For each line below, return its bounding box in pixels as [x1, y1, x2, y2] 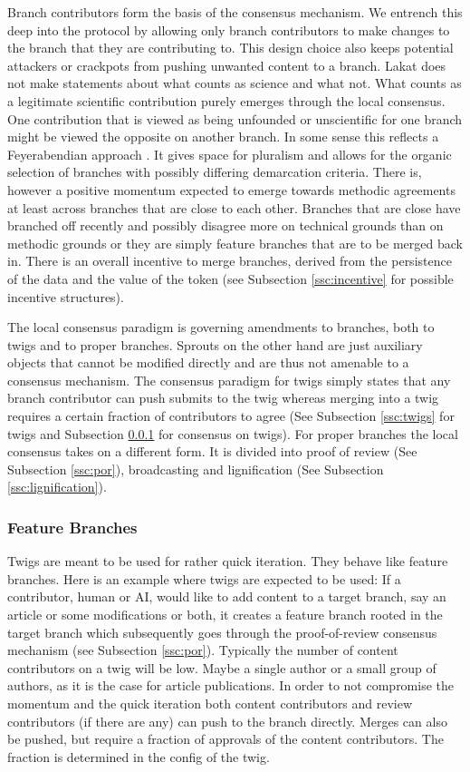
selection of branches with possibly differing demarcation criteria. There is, [7, 162, 422, 181]
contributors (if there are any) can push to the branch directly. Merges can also [7, 711, 447, 730]
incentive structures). [7, 287, 124, 306]
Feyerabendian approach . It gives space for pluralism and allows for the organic [7, 144, 452, 163]
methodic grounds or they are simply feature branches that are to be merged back [7, 233, 463, 252]
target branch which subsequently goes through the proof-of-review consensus [7, 622, 437, 641]
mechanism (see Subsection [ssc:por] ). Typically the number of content [7, 640, 398, 660]
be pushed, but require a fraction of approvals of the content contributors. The [7, 729, 444, 748]
